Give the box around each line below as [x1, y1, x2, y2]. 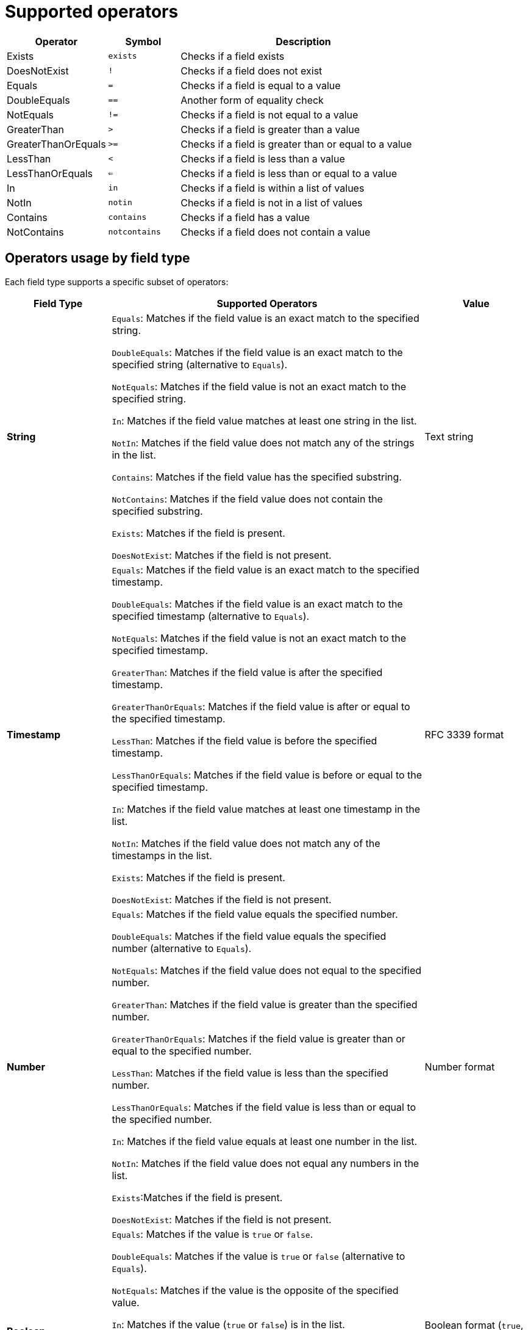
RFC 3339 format [424, 728, 504, 741]
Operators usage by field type [5, 250, 190, 266]
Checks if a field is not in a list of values [180, 196, 363, 209]
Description [276, 35, 331, 48]
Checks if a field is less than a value [180, 152, 345, 165]
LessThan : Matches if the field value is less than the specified [112, 1066, 388, 1079]
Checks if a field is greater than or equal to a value [180, 137, 412, 150]
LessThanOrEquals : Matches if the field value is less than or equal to [112, 1100, 416, 1113]
